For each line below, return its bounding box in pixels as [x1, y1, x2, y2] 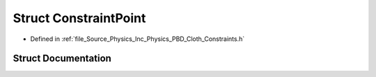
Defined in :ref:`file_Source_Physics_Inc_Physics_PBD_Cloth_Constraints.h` [30, 35, 245, 43]
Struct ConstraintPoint [13, 10, 146, 26]
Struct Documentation [13, 53, 111, 65]
